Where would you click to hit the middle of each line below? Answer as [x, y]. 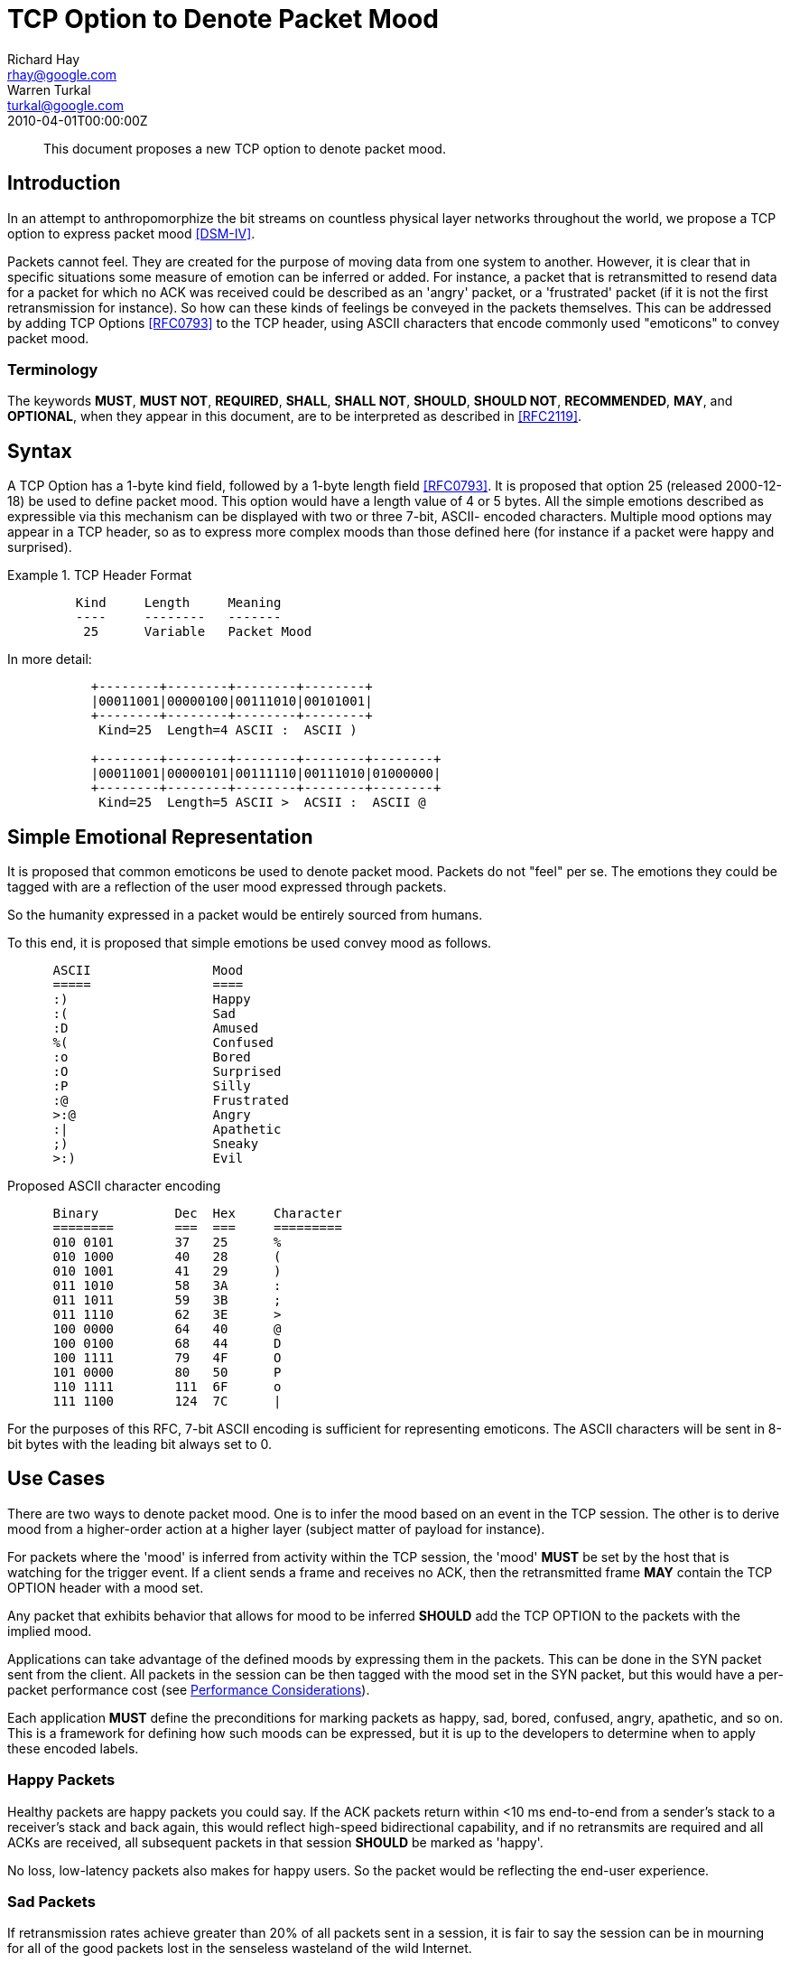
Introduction [64, 183]
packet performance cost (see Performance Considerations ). [189, 1689]
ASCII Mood [148, 971]
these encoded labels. [73, 1748]
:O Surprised [167, 1072]
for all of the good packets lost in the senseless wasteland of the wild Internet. [240, 1949]
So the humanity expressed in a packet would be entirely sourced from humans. [245, 915]
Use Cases [56, 1479]
